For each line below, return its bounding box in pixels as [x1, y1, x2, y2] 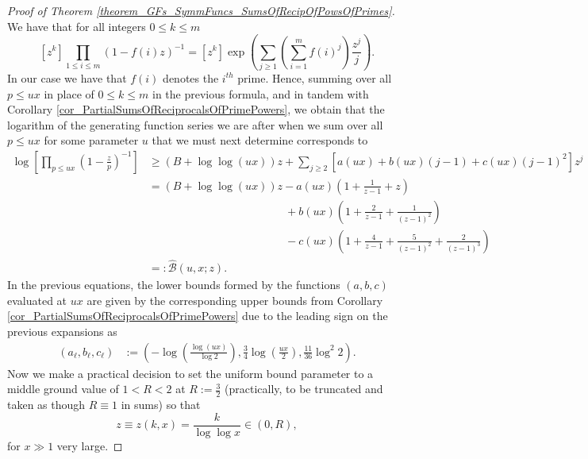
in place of [44, 85, 94, 102]
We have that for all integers [7, 17, 146, 34]
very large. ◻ [56, 437, 123, 453]
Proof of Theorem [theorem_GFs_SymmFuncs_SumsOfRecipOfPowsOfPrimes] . [7, 2, 395, 18]
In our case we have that [7, 69, 127, 86]
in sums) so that [121, 396, 201, 413]
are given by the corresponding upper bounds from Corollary [86, 291, 383, 308]
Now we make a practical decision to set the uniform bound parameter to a [7, 364, 374, 381]
